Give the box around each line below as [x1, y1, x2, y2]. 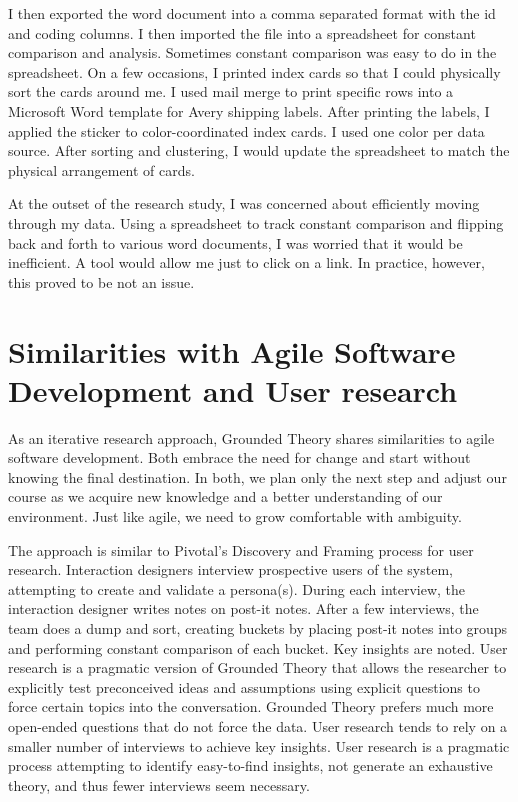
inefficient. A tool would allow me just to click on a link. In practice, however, [8, 252, 485, 273]
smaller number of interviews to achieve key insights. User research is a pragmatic [8, 735, 510, 756]
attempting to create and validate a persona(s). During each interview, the [8, 578, 466, 599]
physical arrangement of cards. [8, 159, 195, 180]
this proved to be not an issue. [8, 271, 195, 292]
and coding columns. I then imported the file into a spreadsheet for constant [8, 22, 476, 43]
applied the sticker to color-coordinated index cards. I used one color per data [8, 120, 485, 141]
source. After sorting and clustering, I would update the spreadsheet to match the [8, 140, 510, 161]
